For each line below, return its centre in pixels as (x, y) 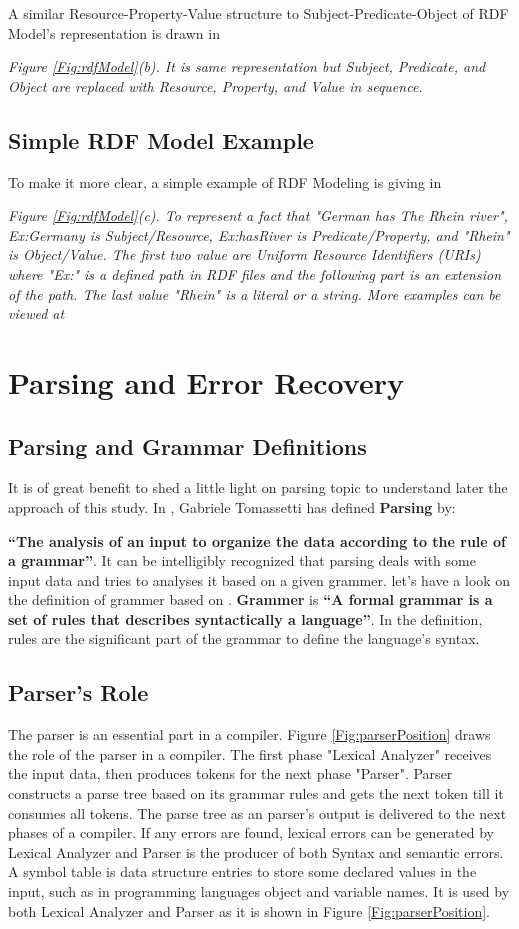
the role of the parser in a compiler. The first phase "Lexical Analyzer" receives (250, 753)
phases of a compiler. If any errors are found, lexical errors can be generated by (251, 832)
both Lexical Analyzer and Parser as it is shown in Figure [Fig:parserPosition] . (249, 910)
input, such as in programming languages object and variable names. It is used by (259, 891)
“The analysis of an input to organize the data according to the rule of (257, 540)
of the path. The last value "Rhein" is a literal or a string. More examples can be (254, 293)
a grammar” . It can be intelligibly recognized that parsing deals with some (242, 560)
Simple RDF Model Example (161, 139)
